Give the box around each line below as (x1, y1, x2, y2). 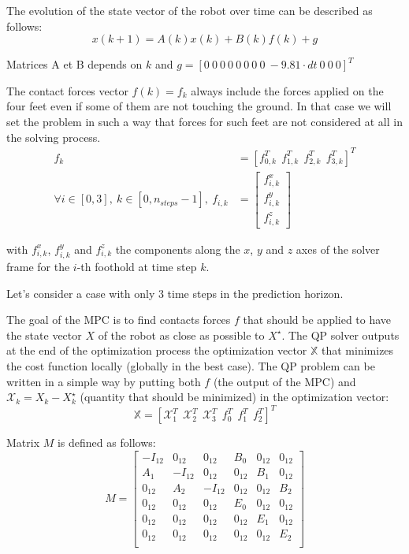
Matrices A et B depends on (6, 56, 143, 73)
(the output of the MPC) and (213, 373, 356, 389)
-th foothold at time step (76, 258, 197, 274)
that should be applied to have (243, 311, 392, 328)
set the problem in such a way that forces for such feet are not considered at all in (6, 113, 403, 129)
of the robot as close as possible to (98, 326, 265, 343)
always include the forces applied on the (191, 82, 384, 99)
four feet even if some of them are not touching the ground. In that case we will (6, 98, 392, 114)
